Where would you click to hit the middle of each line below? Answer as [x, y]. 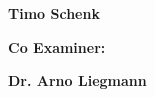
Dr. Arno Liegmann [77, 80]
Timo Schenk [54, 13]
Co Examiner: [57, 46]
